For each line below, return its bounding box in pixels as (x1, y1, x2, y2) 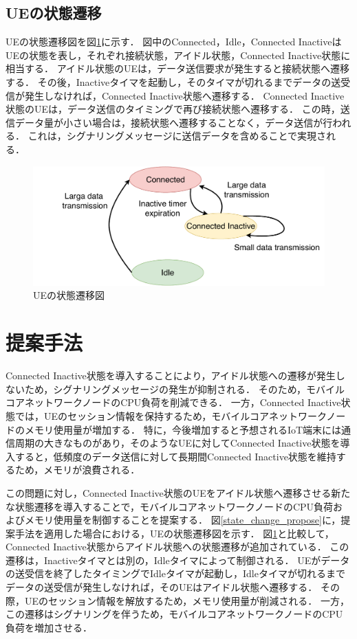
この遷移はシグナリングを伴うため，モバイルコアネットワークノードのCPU (6, 607, 343, 621)
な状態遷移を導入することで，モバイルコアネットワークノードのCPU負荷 (6, 499, 334, 513)
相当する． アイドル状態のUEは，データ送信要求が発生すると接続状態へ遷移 (6, 61, 349, 76)
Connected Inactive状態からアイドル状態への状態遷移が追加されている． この (6, 539, 349, 554)
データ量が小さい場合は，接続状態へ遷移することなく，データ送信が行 (14, 115, 333, 129)
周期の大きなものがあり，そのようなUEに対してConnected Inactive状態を (14, 436, 340, 450)
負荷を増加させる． (6, 620, 92, 634)
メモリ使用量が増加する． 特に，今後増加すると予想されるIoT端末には (24, 422, 342, 436)
